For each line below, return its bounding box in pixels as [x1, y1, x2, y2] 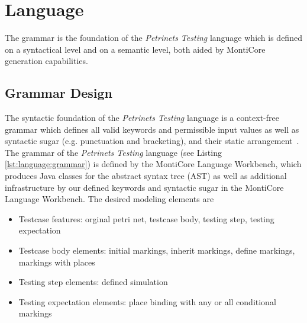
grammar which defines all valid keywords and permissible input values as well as [5, 123, 299, 135]
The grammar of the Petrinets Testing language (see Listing [5, 146, 222, 158]
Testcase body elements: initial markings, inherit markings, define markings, [18, 244, 295, 257]
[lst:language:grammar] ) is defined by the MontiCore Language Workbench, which [5, 158, 302, 170]
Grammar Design [5, 84, 112, 102]
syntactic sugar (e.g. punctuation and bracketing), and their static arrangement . [5, 135, 299, 147]
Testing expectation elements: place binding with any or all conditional [18, 295, 276, 308]
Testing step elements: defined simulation [18, 276, 168, 288]
